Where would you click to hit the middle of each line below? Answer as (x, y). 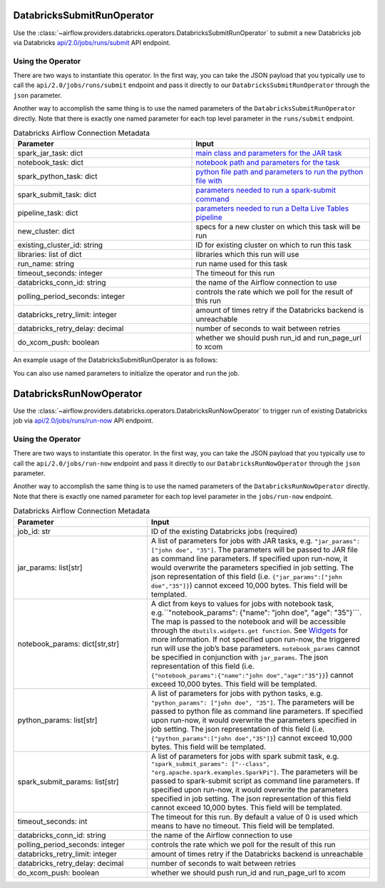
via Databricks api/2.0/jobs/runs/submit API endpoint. (92, 42)
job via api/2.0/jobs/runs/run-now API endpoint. (83, 420)
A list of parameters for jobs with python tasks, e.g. (237, 693)
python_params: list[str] (57, 720)
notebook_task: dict (50, 163)
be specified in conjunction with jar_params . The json (240, 657)
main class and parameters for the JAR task (269, 153)
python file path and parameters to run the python (279, 172)
